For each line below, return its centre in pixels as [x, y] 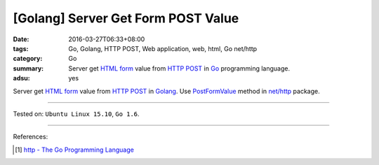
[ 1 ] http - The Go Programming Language [75, 150]
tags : [21, 48]
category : [28, 59]
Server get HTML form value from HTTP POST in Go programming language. [179, 68]
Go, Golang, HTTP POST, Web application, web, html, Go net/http [163, 48]
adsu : [22, 78]
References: [31, 137]
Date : [21, 39]
